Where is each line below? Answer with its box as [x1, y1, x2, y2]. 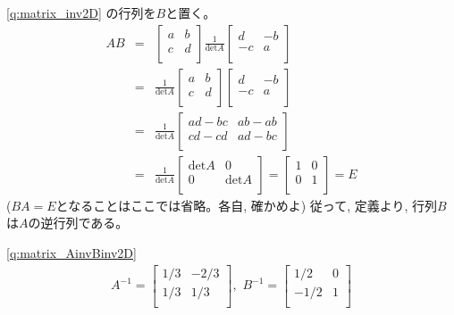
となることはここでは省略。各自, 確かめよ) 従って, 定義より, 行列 [55, 195, 437, 214]
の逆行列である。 [28, 213, 129, 232]
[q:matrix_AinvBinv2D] [6, 243, 137, 261]
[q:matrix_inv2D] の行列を [6, 4, 156, 21]
